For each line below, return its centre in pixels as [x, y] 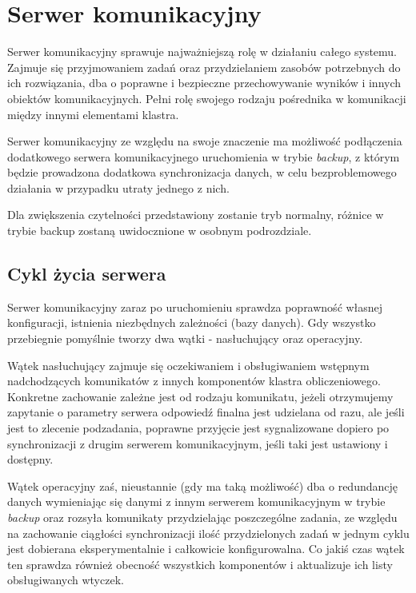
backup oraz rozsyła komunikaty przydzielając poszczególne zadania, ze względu [202, 517]
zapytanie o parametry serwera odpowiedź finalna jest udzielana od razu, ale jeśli [206, 412]
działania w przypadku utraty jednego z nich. [118, 187]
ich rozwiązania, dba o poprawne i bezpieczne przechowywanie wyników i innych [204, 83]
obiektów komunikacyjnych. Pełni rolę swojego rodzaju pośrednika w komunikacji [207, 98]
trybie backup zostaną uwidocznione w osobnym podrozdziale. [160, 231]
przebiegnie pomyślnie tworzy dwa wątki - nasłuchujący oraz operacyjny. [185, 338]
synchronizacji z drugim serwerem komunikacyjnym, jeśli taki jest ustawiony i [198, 443]
